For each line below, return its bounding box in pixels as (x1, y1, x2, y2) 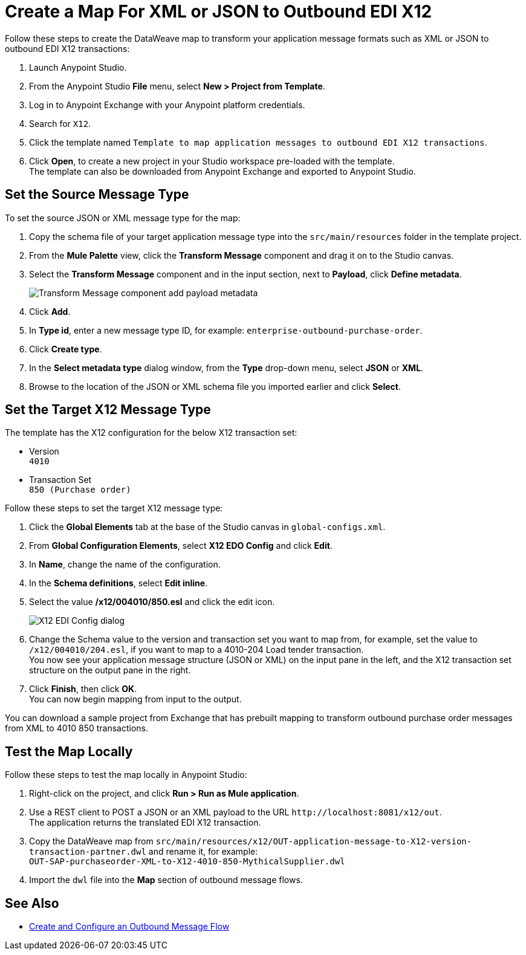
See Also (5, 895, 59, 911)
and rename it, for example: (148, 846, 258, 857)
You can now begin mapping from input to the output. (29, 694, 242, 705)
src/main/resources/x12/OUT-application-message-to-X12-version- (155, 837, 472, 847)
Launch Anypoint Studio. (29, 62, 127, 73)
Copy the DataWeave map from (29, 836, 154, 847)
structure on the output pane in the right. (29, 665, 191, 676)
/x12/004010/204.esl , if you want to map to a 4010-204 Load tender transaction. (29, 644, 364, 655)
